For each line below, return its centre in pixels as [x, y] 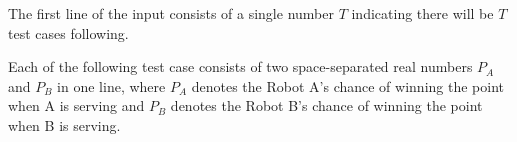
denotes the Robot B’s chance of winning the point [326, 105]
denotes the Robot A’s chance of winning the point [347, 85]
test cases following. [68, 32]
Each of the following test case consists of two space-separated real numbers [240, 66]
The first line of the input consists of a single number [171, 13]
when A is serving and [76, 105]
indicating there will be [422, 13]
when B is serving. [64, 124]
